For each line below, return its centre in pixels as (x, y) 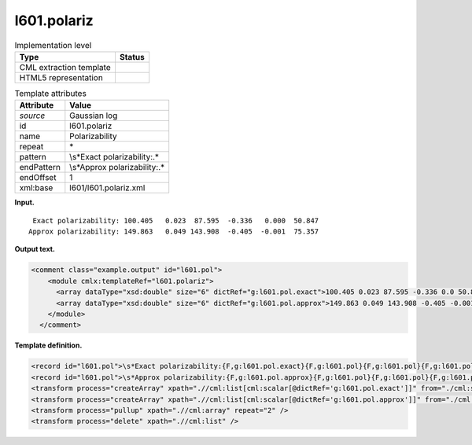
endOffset (38, 178)
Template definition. (48, 345)
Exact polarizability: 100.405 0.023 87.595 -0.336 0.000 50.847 (176, 221)
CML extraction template (65, 67)
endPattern (40, 167)
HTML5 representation (61, 77)
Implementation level (53, 45)
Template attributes (50, 94)
